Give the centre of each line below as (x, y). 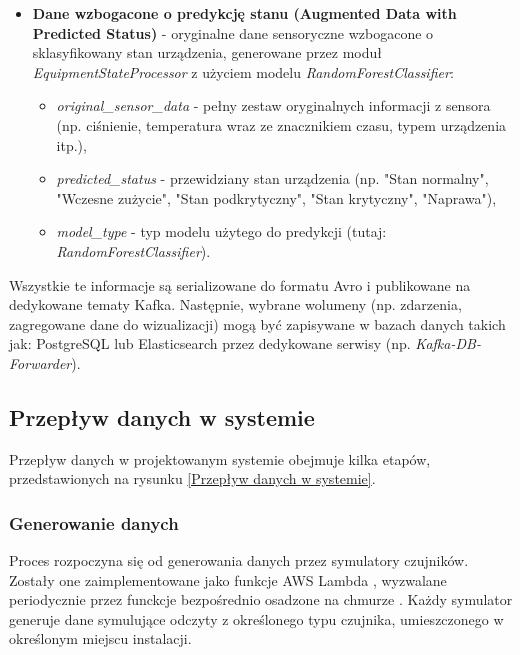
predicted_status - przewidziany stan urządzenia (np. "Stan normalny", (272, 178)
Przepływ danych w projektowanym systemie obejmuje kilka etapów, (220, 458)
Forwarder (40, 362)
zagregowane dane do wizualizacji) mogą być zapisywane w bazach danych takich (257, 323)
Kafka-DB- (448, 343)
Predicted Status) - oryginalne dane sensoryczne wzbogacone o (233, 32)
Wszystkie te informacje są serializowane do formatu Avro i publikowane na (240, 284)
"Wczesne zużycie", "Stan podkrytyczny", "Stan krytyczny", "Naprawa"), (276, 197)
